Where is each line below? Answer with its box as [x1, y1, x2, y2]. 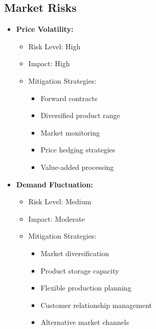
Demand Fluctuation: [16, 179, 93, 189]
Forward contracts [40, 92, 98, 103]
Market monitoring [40, 127, 100, 138]
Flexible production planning [40, 282, 131, 293]
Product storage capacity [40, 265, 119, 276]
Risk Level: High [28, 41, 81, 51]
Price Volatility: [16, 24, 74, 34]
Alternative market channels [40, 317, 129, 327]
